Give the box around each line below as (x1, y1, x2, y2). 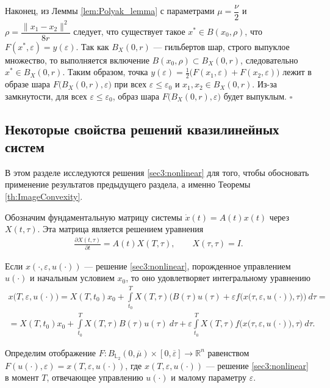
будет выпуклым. (223, 89, 287, 102)
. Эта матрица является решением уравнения (37, 222, 204, 235)
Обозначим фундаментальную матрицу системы (5, 210, 182, 223)
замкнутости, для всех (5, 89, 87, 102)
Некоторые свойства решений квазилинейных (5, 119, 279, 138)
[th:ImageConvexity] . (5, 190, 83, 203)
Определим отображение (5, 346, 96, 359)
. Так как (76, 40, 109, 53)
